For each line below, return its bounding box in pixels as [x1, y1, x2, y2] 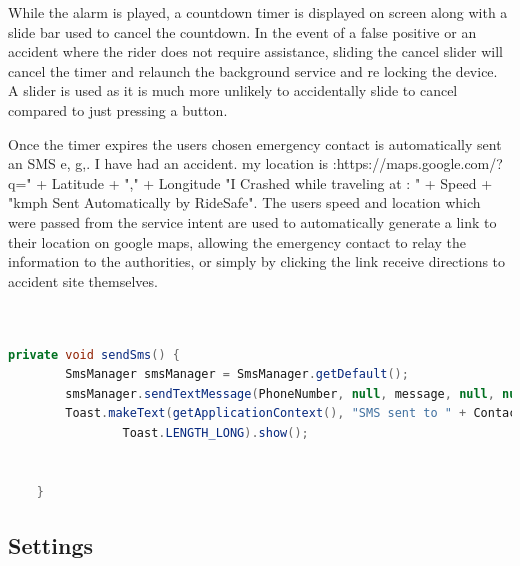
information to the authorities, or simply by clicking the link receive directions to [8, 251, 506, 272]
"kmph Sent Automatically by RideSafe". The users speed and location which [8, 192, 481, 213]
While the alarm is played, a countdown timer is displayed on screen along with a [8, 2, 508, 22]
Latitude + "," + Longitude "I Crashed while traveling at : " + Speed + [51, 172, 493, 193]
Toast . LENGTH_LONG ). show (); [122, 425, 309, 440]
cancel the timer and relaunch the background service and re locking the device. [8, 60, 498, 81]
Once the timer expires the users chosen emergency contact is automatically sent [8, 133, 502, 154]
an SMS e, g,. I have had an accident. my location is [8, 153, 329, 174]
